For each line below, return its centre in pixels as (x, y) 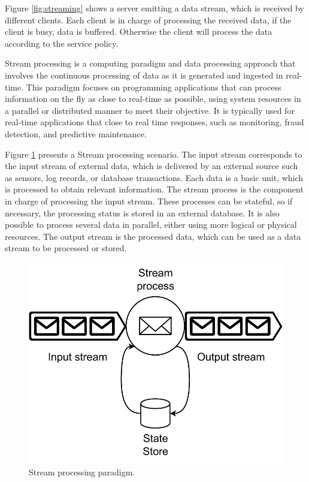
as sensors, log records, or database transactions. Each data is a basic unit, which (154, 177)
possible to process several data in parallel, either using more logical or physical (151, 225)
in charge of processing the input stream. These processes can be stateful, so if (149, 201)
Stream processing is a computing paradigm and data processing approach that (150, 63)
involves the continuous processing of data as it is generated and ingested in (144, 75)
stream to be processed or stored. (66, 248)
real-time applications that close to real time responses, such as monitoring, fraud (154, 122)
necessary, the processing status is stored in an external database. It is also (142, 213)
